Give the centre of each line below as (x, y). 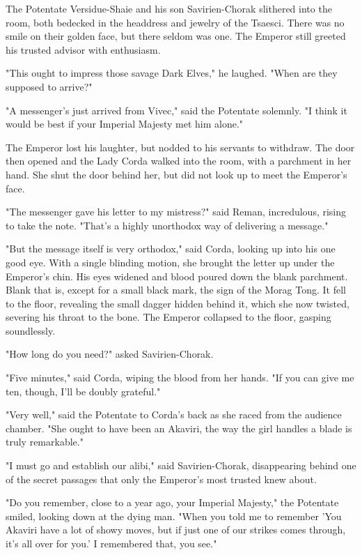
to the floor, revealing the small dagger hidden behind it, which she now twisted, (178, 303)
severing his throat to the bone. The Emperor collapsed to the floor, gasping (168, 317)
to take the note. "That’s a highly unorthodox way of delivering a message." (167, 225)
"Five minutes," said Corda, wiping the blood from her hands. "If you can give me (180, 378)
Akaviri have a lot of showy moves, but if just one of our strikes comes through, (176, 530)
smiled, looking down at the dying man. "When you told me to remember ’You (174, 516)
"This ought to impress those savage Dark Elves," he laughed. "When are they (172, 73)
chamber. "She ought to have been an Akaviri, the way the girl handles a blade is (179, 428)
